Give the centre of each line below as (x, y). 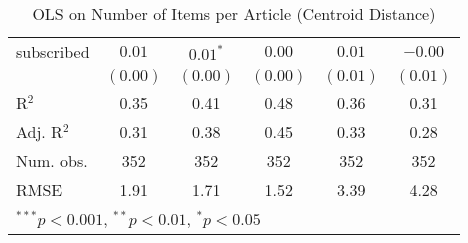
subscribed (53, 51)
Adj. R (39, 131)
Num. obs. (52, 160)
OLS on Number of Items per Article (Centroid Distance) (234, 13)
